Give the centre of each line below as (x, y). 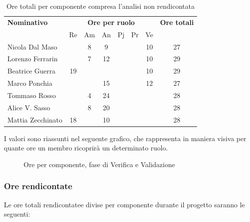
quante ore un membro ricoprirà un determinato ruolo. (86, 148)
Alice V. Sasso (29, 107)
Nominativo (28, 22)
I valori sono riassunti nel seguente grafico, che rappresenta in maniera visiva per (125, 138)
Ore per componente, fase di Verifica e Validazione (99, 164)
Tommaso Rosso (32, 95)
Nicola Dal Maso (32, 46)
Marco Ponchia (30, 83)
